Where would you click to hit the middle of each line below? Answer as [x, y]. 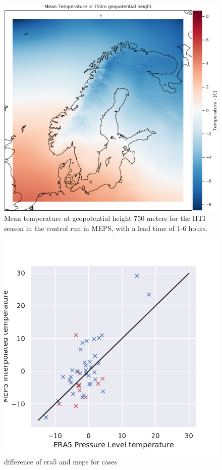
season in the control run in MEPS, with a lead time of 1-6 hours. [106, 228]
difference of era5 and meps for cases [61, 461]
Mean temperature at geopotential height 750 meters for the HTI [105, 218]
